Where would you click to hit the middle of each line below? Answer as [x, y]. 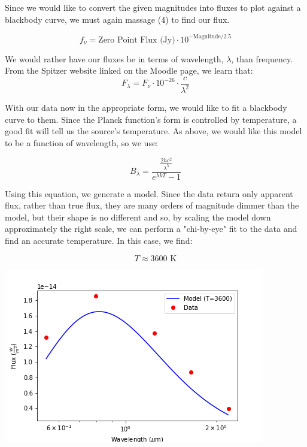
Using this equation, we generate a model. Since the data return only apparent [149, 193]
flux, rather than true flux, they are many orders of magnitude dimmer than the [152, 205]
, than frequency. [262, 58]
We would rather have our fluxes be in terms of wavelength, [114, 58]
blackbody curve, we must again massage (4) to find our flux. [117, 19]
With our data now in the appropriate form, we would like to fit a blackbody [146, 108]
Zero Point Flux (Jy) [137, 40]
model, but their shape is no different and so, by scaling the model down [138, 217]
